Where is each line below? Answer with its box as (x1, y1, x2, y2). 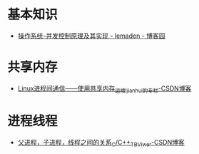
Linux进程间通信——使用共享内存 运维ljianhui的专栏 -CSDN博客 (17, 83, 192, 94)
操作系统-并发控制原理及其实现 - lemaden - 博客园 (17, 31, 165, 40)
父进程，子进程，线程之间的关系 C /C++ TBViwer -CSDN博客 (17, 138, 185, 148)
